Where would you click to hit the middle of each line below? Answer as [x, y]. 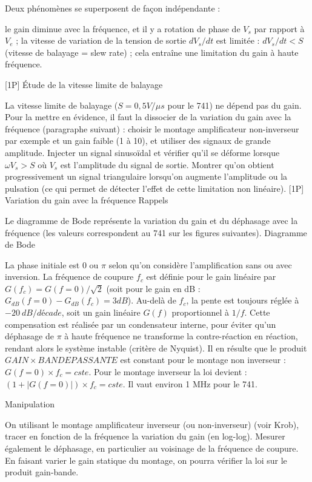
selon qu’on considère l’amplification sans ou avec [200, 264]
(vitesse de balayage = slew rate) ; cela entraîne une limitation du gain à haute [152, 52]
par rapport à [279, 28]
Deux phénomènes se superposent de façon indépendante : [113, 8]
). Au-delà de [152, 300]
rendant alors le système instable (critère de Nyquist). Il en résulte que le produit [156, 348]
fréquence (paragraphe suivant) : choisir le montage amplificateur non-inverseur [152, 128]
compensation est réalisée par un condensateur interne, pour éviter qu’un [141, 324]
